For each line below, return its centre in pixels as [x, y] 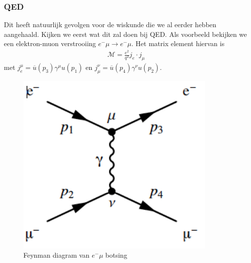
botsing [116, 255]
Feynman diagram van [57, 255]
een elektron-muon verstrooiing [50, 43]
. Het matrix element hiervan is [178, 43]
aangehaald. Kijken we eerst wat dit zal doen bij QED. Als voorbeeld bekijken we [125, 34]
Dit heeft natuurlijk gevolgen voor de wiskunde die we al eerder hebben [110, 25]
